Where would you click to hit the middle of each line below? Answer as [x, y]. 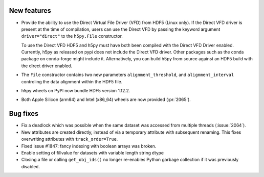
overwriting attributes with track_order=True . [70, 139]
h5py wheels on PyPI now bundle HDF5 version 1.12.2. [76, 91]
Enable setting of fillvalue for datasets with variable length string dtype [92, 152]
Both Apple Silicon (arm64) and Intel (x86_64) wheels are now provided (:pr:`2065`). [106, 100]
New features [30, 11]
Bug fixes [24, 114]
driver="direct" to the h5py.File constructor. [72, 36]
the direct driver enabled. [47, 66]
